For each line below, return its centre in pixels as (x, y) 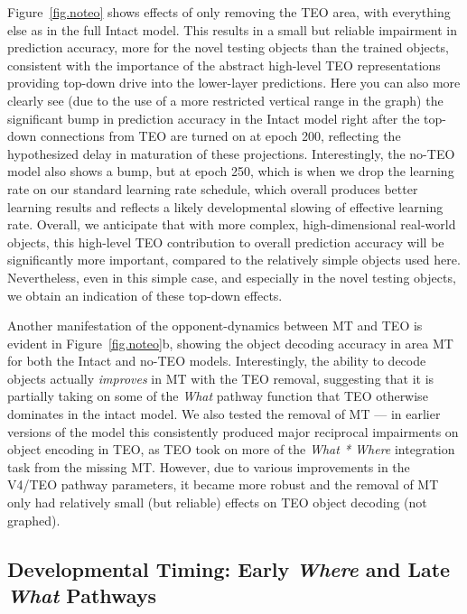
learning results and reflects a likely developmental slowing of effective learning (225, 206)
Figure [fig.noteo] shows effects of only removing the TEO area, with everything (229, 12)
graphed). (34, 520)
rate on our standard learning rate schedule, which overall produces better (213, 188)
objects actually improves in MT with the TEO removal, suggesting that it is (221, 378)
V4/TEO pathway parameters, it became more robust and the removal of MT (223, 484)
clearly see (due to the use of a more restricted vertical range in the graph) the (225, 100)
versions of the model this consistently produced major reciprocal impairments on (233, 431)
